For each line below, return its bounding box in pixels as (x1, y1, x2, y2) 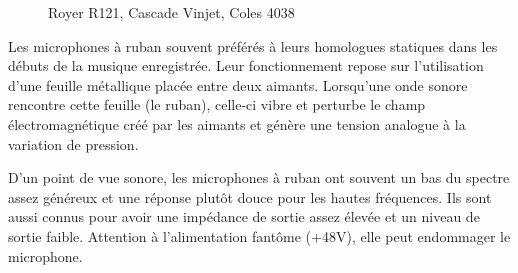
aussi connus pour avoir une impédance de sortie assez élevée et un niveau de (8, 206, 480, 227)
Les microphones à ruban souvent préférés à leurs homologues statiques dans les (8, 35, 498, 56)
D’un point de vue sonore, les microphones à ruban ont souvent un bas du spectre (8, 167, 510, 188)
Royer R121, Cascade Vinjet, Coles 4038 (48, 2, 295, 22)
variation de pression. (8, 133, 139, 154)
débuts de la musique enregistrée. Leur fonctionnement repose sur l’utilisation (8, 55, 484, 76)
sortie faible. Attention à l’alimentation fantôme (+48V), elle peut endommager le (8, 225, 511, 246)
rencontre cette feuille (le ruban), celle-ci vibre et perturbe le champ (8, 94, 426, 115)
